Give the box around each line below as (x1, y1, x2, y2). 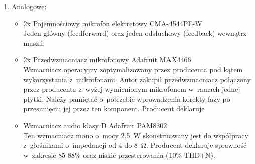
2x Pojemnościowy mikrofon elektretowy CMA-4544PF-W (23, 18, 202, 28)
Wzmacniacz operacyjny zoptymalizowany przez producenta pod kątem (23, 64, 243, 74)
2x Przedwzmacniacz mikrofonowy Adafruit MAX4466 (23, 54, 191, 65)
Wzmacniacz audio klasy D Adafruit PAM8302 (23, 120, 167, 130)
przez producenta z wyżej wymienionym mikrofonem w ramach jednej (23, 84, 240, 94)
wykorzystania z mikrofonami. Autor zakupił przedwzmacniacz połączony (23, 74, 251, 84)
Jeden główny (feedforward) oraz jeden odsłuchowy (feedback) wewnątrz (23, 28, 247, 38)
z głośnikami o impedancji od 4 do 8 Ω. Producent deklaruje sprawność (23, 140, 247, 150)
